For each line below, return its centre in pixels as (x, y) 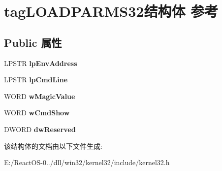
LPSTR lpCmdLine (36, 80)
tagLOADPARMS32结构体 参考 (111, 11)
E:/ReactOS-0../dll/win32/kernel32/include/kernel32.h (87, 162)
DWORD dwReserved (40, 129)
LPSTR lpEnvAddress (41, 63)
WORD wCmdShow (37, 113)
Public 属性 (33, 42)
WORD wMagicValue (40, 96)
